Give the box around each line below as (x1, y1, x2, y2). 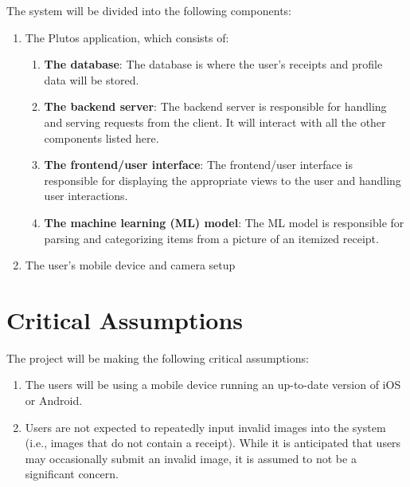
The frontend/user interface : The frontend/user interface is (44, 156, 353, 173)
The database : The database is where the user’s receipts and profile (44, 56, 383, 73)
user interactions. (44, 187, 128, 204)
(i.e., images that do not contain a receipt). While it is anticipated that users (25, 434, 401, 451)
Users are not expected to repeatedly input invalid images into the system (25, 418, 386, 435)
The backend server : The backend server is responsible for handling (44, 98, 387, 115)
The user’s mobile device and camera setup (25, 257, 236, 273)
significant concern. (25, 465, 119, 482)
